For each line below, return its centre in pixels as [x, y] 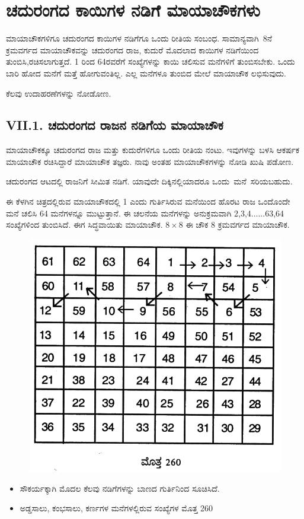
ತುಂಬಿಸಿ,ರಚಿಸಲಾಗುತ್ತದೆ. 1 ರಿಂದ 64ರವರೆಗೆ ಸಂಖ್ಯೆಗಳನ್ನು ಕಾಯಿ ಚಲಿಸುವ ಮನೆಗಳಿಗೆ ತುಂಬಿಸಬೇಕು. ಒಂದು [151, 61]
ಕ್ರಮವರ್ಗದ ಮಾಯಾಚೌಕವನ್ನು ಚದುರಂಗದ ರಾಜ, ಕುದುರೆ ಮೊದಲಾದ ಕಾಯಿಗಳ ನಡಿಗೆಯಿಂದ [132, 50]
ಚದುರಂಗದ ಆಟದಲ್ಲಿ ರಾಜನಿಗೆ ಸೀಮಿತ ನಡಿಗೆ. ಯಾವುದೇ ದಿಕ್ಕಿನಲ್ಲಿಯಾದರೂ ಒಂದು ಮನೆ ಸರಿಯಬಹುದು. [149, 181]
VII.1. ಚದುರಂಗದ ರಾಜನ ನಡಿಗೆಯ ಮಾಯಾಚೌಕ [115, 125]
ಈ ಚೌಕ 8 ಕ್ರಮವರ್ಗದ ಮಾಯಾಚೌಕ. [238, 225]
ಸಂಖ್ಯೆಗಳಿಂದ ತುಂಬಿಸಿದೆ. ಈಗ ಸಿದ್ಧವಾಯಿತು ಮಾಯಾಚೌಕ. [84, 225]
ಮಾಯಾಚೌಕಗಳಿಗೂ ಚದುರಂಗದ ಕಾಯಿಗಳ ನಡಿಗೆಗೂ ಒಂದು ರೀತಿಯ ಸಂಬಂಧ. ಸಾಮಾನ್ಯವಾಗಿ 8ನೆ [139, 38]
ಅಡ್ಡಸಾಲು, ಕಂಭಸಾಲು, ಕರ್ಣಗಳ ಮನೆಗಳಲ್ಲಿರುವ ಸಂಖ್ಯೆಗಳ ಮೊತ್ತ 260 [116, 508]
